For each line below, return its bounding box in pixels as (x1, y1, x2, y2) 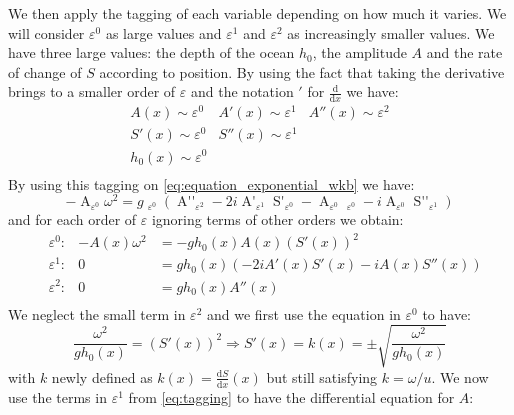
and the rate (426, 42, 503, 63)
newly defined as (51, 366, 153, 387)
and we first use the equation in (206, 303, 401, 324)
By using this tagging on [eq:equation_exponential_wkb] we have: (8, 173, 415, 194)
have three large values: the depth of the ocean (8, 42, 295, 63)
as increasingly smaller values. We (287, 22, 495, 43)
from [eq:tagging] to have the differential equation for (128, 386, 455, 407)
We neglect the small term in (8, 303, 186, 324)
